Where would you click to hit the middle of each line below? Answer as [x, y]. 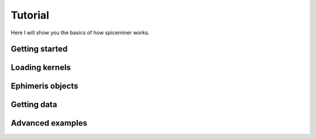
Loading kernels [41, 68]
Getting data [34, 105]
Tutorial [30, 15]
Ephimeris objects [44, 86]
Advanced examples [49, 123]
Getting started [39, 49]
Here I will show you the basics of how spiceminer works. [80, 33]
